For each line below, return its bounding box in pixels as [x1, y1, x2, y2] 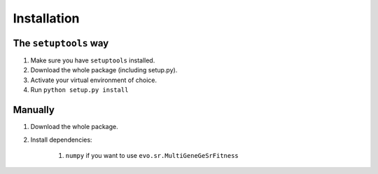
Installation [13, 11, 80, 26]
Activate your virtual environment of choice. [30, 76, 157, 84]
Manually [13, 104, 55, 116]
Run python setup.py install [30, 86, 129, 94]
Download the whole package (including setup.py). [30, 66, 178, 74]
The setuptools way [13, 37, 109, 49]
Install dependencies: [30, 135, 92, 144]
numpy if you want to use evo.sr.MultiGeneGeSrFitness [65, 151, 239, 159]
